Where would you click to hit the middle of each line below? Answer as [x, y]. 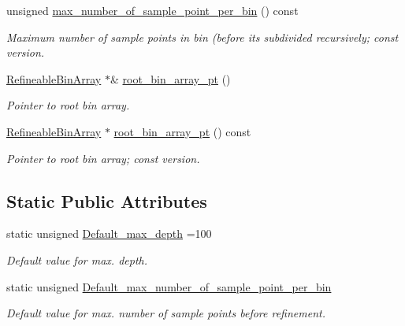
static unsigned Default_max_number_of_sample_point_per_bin [169, 286]
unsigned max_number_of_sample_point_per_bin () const [152, 10]
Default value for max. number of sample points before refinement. [166, 313]
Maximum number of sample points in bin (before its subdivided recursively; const [202, 37]
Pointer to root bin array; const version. [103, 158]
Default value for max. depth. [77, 259]
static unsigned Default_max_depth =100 [109, 233]
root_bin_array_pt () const [182, 131]
